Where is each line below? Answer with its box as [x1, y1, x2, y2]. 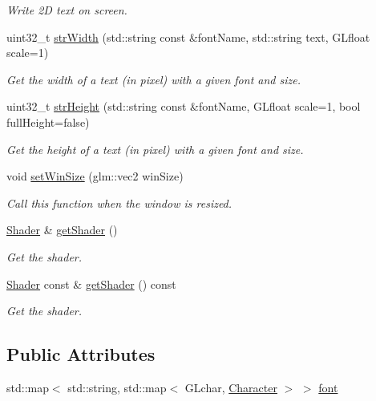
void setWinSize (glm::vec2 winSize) [6, 168, 184, 184]
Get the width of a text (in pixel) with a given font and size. [6, 71, 301, 87]
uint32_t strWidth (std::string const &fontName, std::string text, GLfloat [6, 28, 370, 45]
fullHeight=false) [6, 113, 90, 130]
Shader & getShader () [6, 221, 118, 238]
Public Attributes [6, 342, 156, 367]
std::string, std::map [67, 379, 167, 395]
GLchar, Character [184, 379, 277, 395]
